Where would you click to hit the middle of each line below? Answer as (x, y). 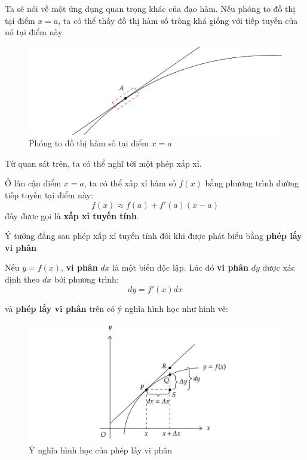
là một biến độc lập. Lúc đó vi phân (181, 267)
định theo (22, 279)
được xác (279, 267)
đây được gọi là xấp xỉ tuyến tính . (72, 215)
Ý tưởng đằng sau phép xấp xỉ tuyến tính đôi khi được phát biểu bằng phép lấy (153, 236)
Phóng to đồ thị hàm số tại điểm (89, 143)
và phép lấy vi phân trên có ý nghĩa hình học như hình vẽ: (116, 308)
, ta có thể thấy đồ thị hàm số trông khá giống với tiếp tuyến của (178, 20)
